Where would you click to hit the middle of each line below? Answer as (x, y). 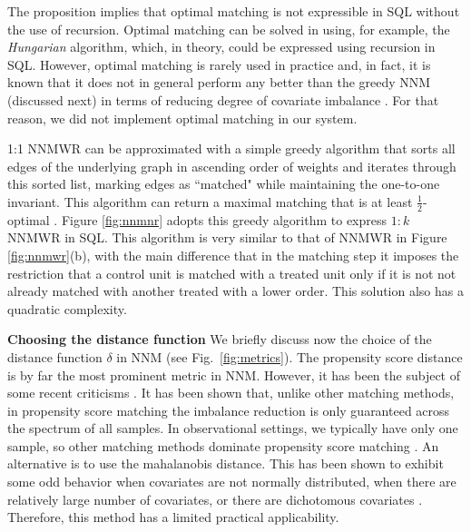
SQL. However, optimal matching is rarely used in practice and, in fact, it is (219, 64)
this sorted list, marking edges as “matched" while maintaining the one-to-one (224, 184)
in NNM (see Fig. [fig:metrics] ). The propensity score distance (289, 356)
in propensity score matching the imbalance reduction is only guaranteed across (229, 410)
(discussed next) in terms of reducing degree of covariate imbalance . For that (223, 99)
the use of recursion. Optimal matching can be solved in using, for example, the (229, 29)
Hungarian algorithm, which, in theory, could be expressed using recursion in (221, 47)
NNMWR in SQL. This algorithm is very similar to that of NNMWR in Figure (227, 237)
